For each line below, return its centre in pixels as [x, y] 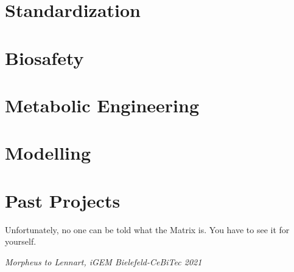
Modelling [48, 153]
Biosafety [44, 57]
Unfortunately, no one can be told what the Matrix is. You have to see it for [147, 229]
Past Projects [63, 200]
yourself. [21, 241]
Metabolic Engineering [102, 105]
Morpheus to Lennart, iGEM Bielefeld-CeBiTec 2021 [103, 261]
